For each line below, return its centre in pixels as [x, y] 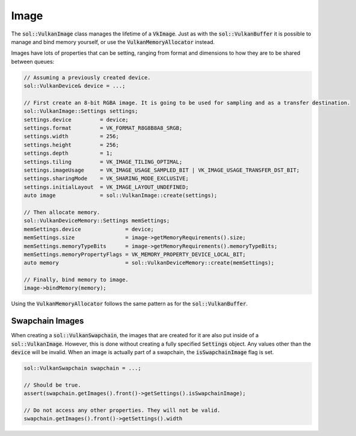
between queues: [33, 61]
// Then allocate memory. [62, 212]
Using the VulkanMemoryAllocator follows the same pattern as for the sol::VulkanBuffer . [129, 304]
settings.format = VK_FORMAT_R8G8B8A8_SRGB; [103, 128]
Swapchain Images [48, 321]
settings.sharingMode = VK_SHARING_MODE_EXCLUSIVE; [106, 179]
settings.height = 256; [72, 145]
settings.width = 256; [72, 136]
